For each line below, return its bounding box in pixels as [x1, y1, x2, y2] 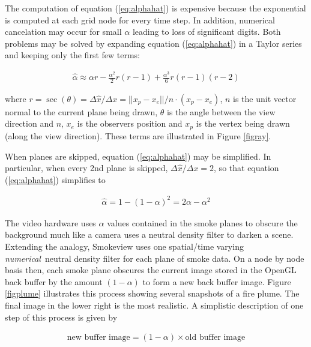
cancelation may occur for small [5, 25, 122, 38]
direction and [5, 117, 53, 130]
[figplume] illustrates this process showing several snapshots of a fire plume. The [5, 287, 300, 300]
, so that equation [214, 161, 279, 174]
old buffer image [185, 333, 246, 342]
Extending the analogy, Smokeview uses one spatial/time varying [5, 240, 244, 253]
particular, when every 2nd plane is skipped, [5, 161, 168, 174]
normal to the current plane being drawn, [5, 105, 158, 118]
